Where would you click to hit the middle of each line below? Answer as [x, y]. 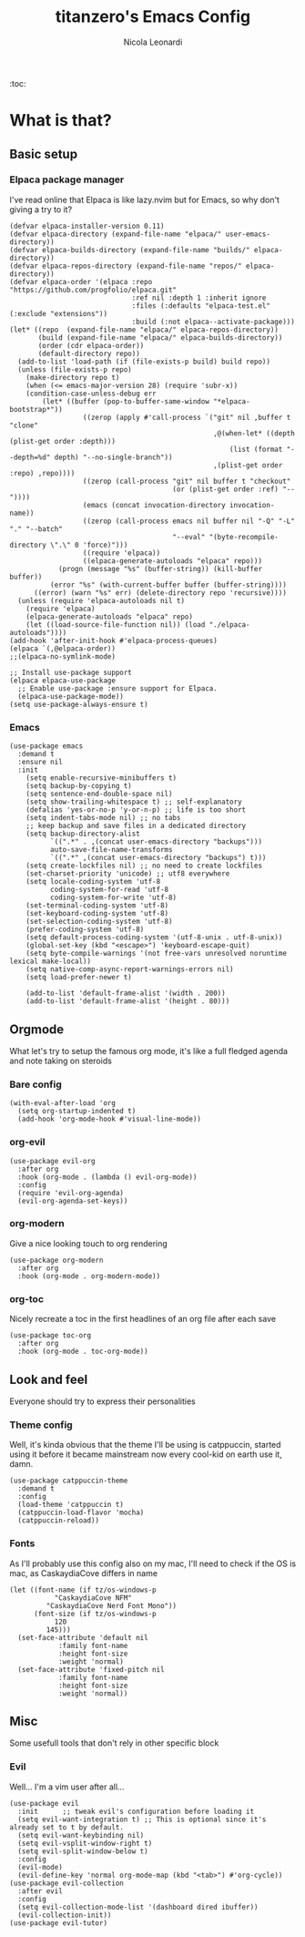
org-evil [27, 1143]
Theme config [41, 1425]
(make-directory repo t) [73, 377]
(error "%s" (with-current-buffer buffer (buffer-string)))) [168, 585]
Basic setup [44, 154]
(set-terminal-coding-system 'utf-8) [97, 906]
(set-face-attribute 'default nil [83, 1637]
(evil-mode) [41, 1867]
